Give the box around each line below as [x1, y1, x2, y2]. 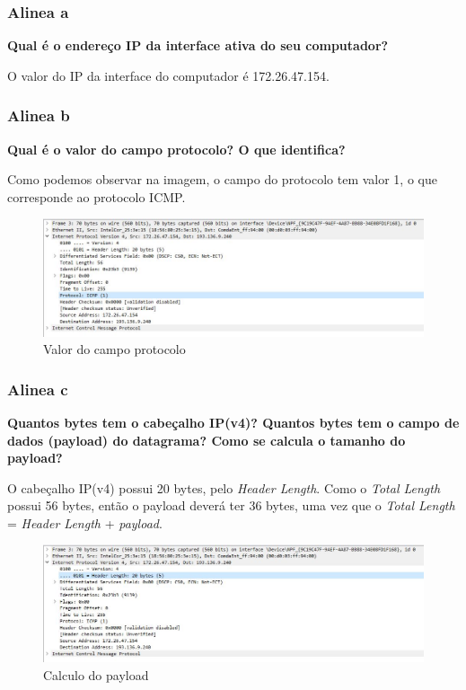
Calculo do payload [43, 665, 149, 684]
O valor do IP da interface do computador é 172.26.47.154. [7, 66, 330, 84]
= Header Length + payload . [7, 513, 163, 532]
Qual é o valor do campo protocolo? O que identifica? [7, 139, 346, 158]
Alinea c [7, 377, 68, 400]
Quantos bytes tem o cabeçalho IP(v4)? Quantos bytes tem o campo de [7, 412, 460, 431]
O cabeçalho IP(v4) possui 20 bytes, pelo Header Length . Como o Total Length [7, 478, 441, 497]
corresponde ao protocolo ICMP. [7, 187, 186, 206]
